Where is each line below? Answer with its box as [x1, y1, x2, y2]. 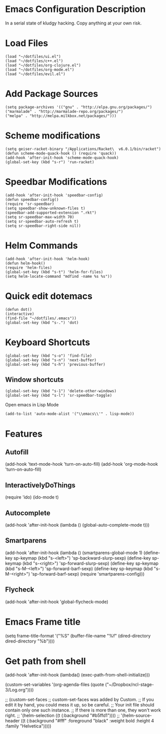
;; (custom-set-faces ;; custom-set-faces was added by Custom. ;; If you [5, 697, 154, 703]
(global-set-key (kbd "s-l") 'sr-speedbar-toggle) [5, 393, 112, 398]
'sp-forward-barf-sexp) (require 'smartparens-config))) [31, 571, 145, 577]
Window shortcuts [5, 375, 64, 384]
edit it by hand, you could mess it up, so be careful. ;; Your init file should [5, 702, 155, 708]
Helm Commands [5, 240, 78, 251]
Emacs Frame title [5, 616, 81, 628]
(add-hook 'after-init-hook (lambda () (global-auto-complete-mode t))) [5, 522, 150, 528]
